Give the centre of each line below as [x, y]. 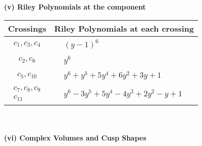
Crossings [27, 28]
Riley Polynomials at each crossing [124, 28]
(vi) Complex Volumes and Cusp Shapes [75, 137]
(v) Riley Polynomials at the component [75, 7]
